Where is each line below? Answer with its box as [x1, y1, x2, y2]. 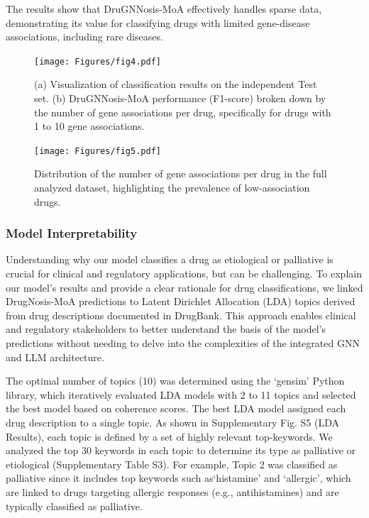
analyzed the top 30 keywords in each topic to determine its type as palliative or [6, 443, 356, 458]
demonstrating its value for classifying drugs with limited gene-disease [6, 15, 310, 30]
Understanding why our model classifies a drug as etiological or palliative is [6, 252, 334, 267]
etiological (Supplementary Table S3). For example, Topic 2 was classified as [6, 456, 338, 471]
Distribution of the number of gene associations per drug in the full [34, 166, 327, 181]
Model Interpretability [6, 224, 138, 242]
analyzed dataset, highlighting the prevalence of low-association [34, 180, 310, 195]
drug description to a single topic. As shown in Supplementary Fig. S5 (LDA [6, 415, 340, 429]
